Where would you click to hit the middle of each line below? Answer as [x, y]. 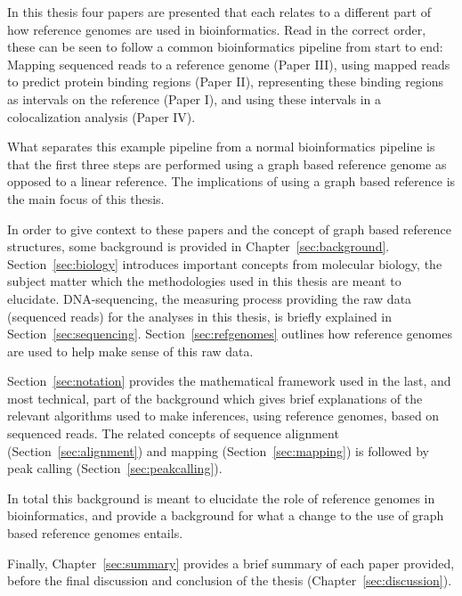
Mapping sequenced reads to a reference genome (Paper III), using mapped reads [229, 64]
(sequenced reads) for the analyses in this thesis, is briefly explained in [200, 316]
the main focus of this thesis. [86, 198]
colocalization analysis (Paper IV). [101, 116]
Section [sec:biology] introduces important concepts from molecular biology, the [225, 263]
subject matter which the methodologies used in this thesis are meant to [204, 281]
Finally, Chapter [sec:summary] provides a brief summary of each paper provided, [231, 563]
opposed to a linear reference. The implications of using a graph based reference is [231, 181]
